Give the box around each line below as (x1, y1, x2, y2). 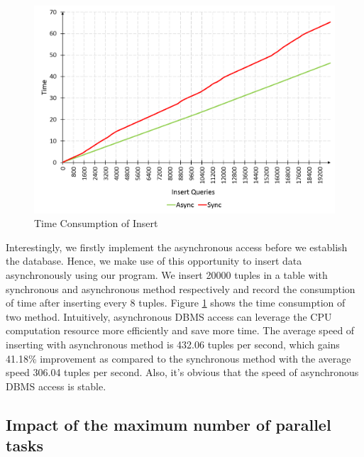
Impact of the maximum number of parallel (6, 413, 331, 435)
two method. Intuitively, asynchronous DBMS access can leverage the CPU (6, 309, 332, 324)
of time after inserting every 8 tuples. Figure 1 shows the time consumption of (6, 295, 346, 310)
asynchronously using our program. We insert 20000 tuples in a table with (6, 267, 328, 282)
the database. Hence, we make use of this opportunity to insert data (6, 253, 302, 268)
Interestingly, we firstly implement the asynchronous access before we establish (6, 239, 348, 254)
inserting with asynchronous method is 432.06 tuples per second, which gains (6, 336, 340, 351)
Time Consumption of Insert (34, 216, 158, 231)
